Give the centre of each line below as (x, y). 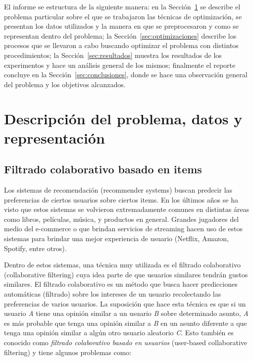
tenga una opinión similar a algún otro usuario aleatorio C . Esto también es (119, 333)
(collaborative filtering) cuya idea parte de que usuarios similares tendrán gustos (126, 274)
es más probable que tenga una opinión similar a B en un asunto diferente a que (126, 323)
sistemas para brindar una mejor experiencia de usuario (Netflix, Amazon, (117, 238)
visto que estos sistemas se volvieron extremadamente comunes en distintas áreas (127, 209)
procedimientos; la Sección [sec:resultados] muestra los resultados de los (113, 55)
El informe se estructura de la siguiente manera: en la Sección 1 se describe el (122, 6)
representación (54, 137)
